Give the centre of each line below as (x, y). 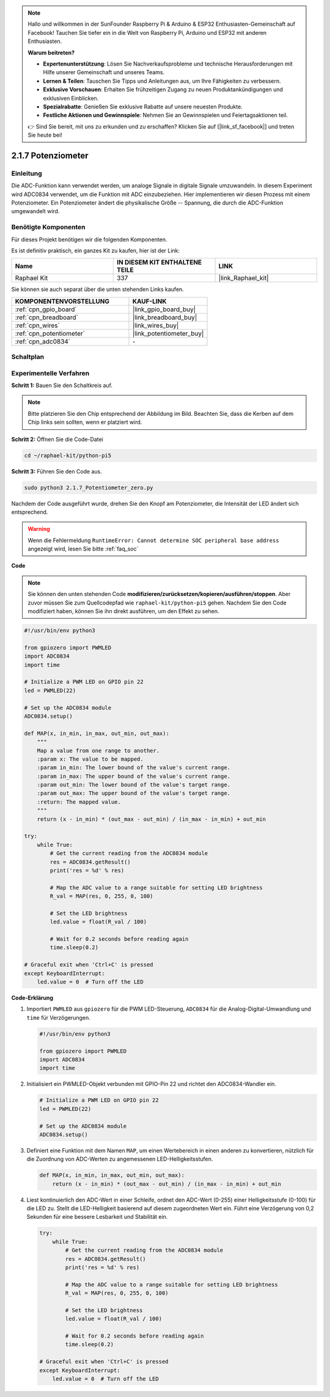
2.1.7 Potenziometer (50, 155)
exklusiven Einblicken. (71, 98)
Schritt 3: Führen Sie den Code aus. (57, 471)
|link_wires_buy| (156, 325)
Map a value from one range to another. (98, 751)
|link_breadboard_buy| (165, 317)
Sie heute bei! (45, 135)
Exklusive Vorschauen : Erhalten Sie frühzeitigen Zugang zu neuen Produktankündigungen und (163, 89)
